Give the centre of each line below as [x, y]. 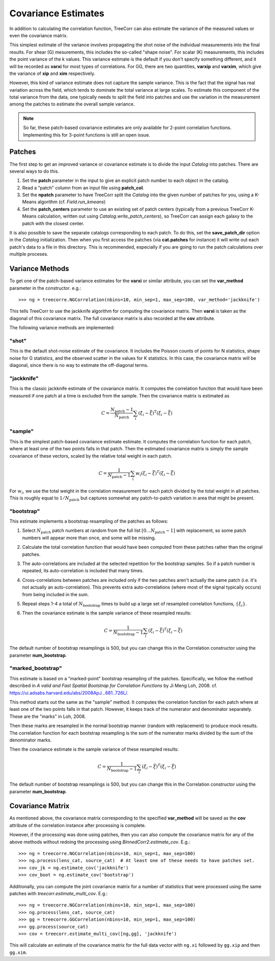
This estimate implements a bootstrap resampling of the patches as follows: [89, 521]
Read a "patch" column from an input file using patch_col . [83, 188]
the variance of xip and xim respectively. [52, 73]
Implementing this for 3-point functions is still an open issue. [87, 135]
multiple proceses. [29, 254]
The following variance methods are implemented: [62, 328]
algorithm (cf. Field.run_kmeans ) [72, 202]
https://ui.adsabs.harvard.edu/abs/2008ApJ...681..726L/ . [69, 692]
